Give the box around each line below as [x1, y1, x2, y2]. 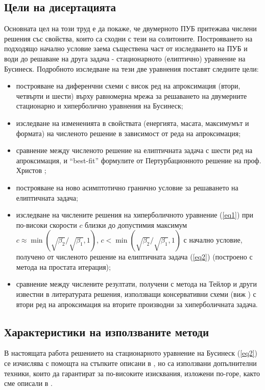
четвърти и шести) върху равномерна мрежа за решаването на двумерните [16, 90, 247, 101]
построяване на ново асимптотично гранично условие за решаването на [16, 182, 238, 192]
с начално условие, [183, 234, 243, 245]
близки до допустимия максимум [85, 219, 187, 230]
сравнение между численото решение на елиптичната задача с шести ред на [16, 145, 253, 156]
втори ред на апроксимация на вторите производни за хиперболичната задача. [16, 298, 258, 309]
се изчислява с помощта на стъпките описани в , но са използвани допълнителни [4, 358, 257, 369]
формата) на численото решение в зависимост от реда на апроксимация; [16, 127, 241, 138]
